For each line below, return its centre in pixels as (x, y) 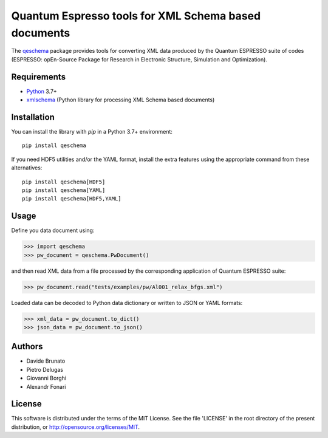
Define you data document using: (53, 230)
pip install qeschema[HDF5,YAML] (72, 199)
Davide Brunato (46, 361)
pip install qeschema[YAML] (64, 190)
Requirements (39, 77)
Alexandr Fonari (46, 386)
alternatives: (27, 168)
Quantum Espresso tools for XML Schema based (136, 16)
